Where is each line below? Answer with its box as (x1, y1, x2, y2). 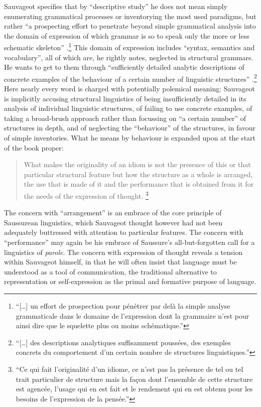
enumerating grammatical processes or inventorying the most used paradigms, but (4, 11, 256, 21)
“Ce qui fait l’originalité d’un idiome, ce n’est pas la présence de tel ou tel (16, 363, 243, 374)
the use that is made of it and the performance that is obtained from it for (24, 179, 254, 189)
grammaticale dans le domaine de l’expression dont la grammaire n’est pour (16, 310, 249, 321)
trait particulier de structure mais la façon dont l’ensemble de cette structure (16, 373, 253, 384)
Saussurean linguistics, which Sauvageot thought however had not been (4, 217, 223, 227)
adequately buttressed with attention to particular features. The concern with (4, 227, 243, 237)
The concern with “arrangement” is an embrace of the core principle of (4, 207, 222, 218)
